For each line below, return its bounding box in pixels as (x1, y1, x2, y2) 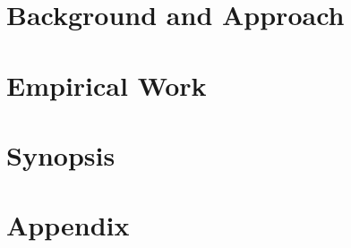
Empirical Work (6, 66, 207, 103)
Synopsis (6, 136, 116, 173)
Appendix (6, 207, 130, 244)
